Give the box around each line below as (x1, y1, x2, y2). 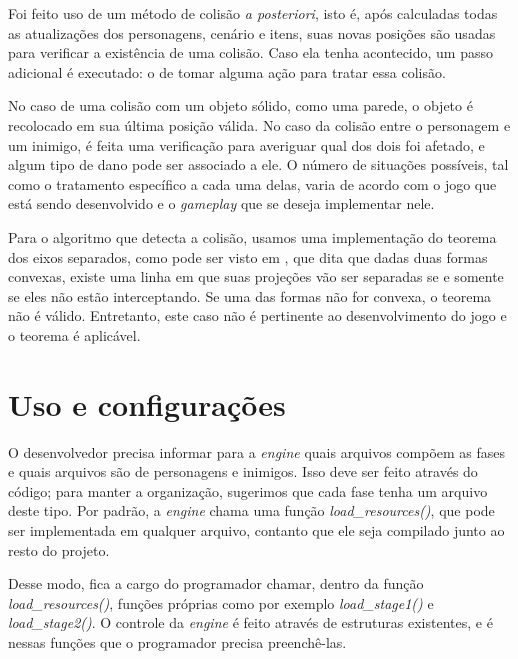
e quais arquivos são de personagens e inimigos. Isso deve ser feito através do (8, 461, 478, 482)
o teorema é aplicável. (8, 324, 141, 345)
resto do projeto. (8, 539, 110, 560)
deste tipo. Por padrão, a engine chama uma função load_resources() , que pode (8, 500, 495, 521)
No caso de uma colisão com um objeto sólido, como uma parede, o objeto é (8, 95, 473, 116)
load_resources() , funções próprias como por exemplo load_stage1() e (8, 592, 434, 613)
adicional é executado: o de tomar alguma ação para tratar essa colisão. (8, 61, 446, 82)
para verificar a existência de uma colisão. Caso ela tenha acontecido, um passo (8, 42, 493, 63)
